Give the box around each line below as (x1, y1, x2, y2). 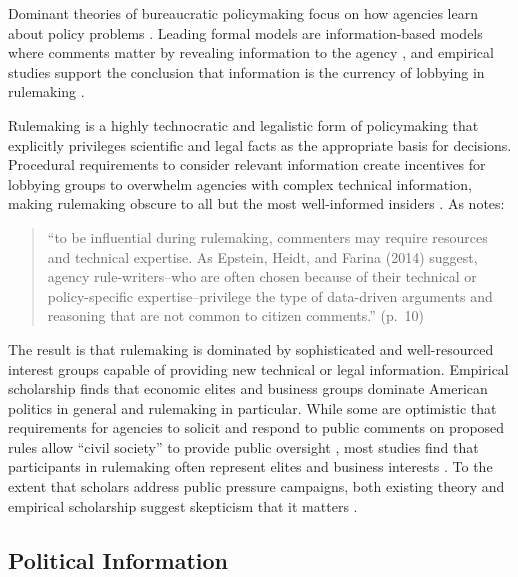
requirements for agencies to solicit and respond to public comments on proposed (8, 417, 505, 438)
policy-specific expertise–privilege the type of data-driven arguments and (47, 285, 493, 306)
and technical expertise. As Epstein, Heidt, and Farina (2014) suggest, (47, 246, 478, 267)
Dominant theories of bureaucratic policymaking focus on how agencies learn (8, 3, 478, 23)
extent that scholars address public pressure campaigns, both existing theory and (8, 476, 505, 497)
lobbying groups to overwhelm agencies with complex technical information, (8, 173, 472, 194)
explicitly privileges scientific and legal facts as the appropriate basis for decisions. (8, 134, 512, 155)
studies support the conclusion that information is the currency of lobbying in (8, 61, 485, 82)
